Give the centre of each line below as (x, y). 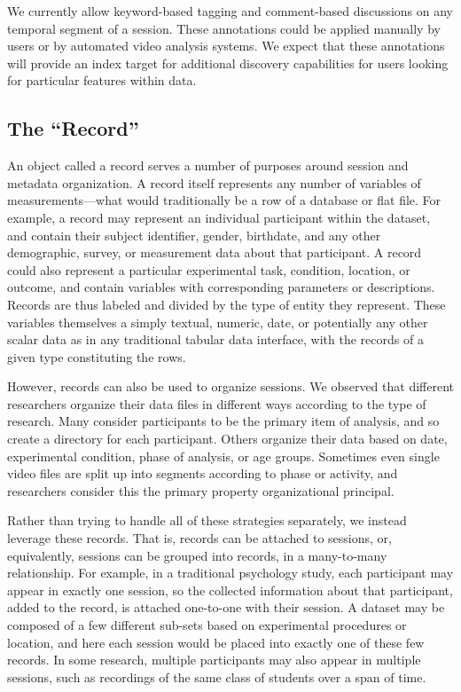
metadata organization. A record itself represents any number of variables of (214, 182)
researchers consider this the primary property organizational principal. (201, 490)
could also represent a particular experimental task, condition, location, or (209, 269)
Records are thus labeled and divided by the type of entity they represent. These (227, 304)
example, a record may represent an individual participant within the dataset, (219, 217)
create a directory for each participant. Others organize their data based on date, (227, 439)
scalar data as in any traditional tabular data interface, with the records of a (215, 339)
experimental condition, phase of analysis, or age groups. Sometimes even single (223, 456)
